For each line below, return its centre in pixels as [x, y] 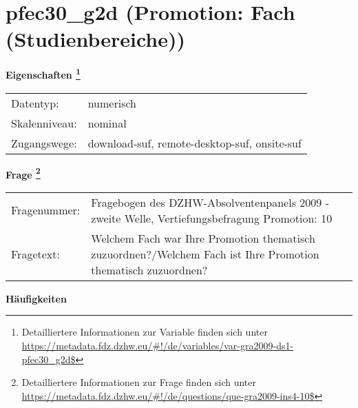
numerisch [112, 103]
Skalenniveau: [44, 123]
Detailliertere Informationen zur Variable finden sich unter [145, 332]
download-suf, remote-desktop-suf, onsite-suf [194, 143]
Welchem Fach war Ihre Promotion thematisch [203, 238]
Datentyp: [35, 103]
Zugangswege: [44, 143]
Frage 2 [23, 173]
